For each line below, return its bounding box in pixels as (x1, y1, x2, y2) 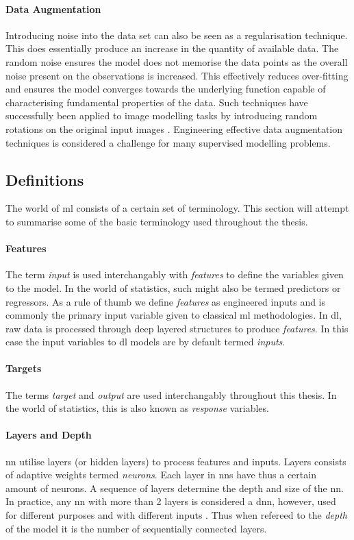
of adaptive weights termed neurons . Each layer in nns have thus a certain (5, 467, 316, 482)
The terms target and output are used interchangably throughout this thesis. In (5, 387, 337, 402)
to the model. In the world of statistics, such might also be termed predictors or (5, 280, 341, 295)
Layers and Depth (5, 428, 92, 442)
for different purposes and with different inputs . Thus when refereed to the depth (5, 508, 348, 522)
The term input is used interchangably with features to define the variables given (5, 267, 344, 282)
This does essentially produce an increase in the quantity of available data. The (5, 41, 339, 56)
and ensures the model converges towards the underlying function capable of (5, 82, 326, 96)
